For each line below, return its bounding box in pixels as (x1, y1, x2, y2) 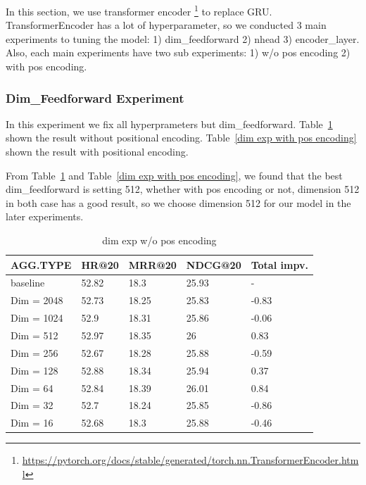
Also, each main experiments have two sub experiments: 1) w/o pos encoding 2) (6, 45, 351, 60)
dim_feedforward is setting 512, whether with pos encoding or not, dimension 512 (6, 182, 360, 196)
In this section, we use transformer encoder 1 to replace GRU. (6, 2, 272, 18)
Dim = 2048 (11, 293, 63, 308)
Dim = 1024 (11, 310, 63, 325)
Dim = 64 (11, 380, 53, 395)
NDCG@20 (186, 257, 241, 272)
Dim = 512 (11, 327, 58, 342)
